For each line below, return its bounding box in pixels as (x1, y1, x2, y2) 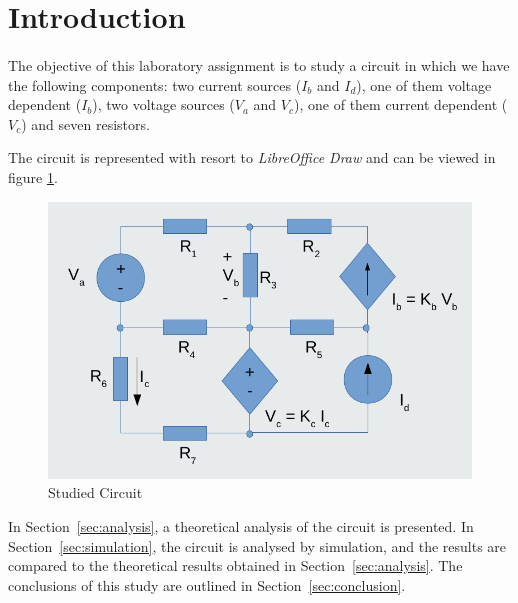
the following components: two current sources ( (8, 74, 302, 95)
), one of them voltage (356, 74, 492, 95)
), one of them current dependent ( (294, 94, 508, 115)
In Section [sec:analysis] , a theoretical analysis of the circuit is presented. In (8, 515, 474, 536)
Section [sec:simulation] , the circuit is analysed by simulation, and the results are (8, 535, 507, 556)
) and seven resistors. (21, 113, 150, 134)
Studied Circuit (48, 482, 143, 503)
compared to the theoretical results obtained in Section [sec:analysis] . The (8, 555, 463, 576)
